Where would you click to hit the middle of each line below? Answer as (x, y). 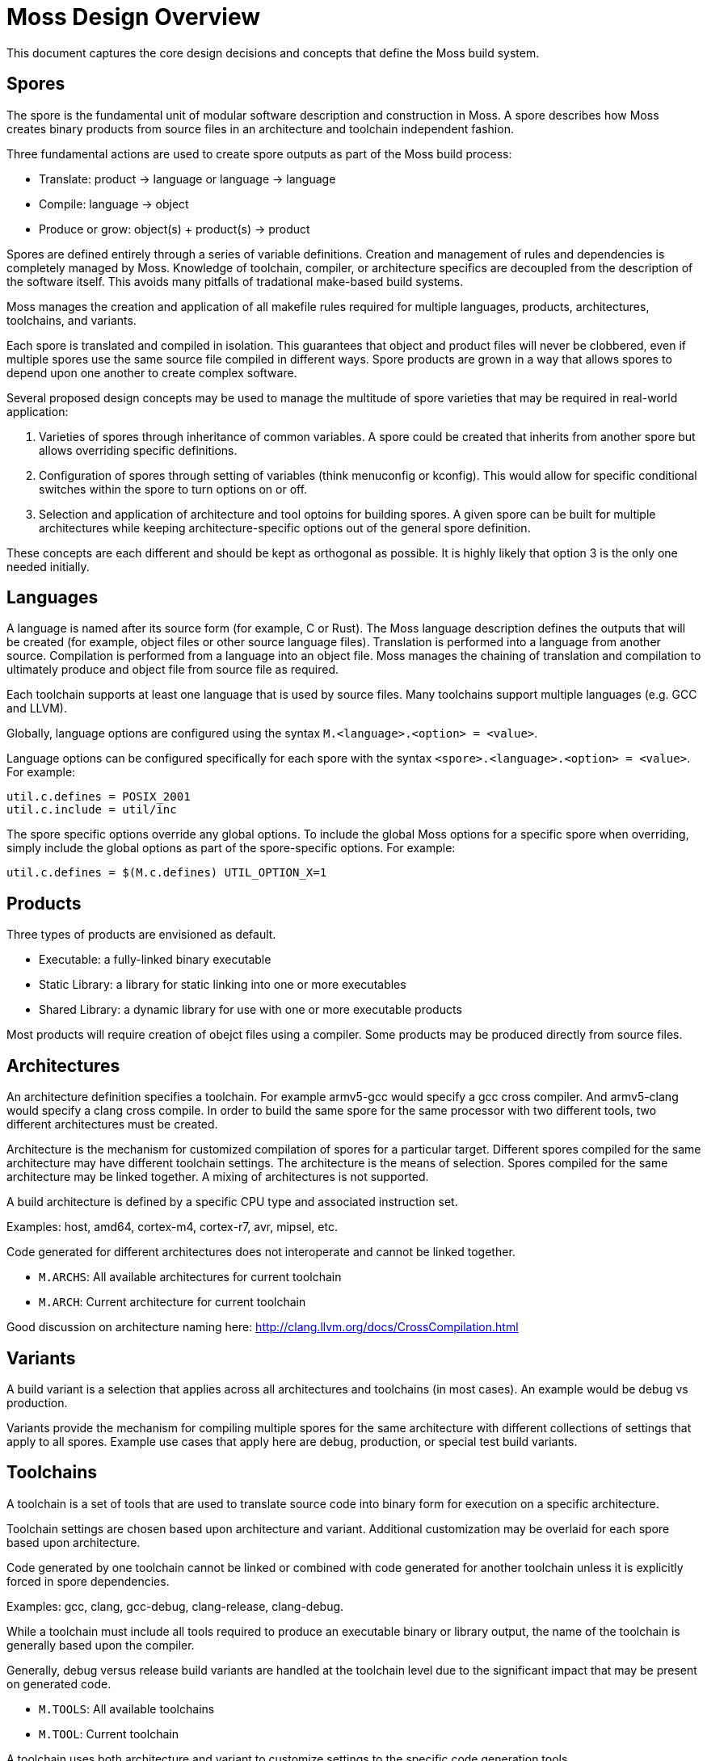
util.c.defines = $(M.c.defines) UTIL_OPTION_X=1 (167, 873)
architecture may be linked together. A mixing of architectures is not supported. (218, 1177)
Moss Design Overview (134, 17)
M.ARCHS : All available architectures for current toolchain (190, 1277)
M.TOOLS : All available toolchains (127, 1708)
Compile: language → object (114, 204)
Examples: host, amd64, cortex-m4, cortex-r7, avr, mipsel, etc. (172, 1227)
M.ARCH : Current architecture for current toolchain (173, 1302)
